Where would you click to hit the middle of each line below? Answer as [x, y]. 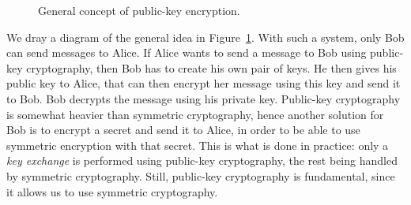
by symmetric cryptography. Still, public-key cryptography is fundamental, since [201, 175]
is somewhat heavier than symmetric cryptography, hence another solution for [195, 114]
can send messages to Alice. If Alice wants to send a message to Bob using [187, 52]
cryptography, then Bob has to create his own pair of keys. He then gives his [211, 67]
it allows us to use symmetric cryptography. [112, 191]
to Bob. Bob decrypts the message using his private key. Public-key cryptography [204, 98]
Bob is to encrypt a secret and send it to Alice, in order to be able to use [183, 130]
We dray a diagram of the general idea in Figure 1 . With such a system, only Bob [205, 37]
